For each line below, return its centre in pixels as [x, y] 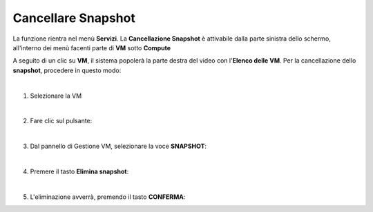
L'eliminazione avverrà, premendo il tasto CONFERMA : [108, 197]
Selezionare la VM [56, 96]
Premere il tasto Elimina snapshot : [79, 171]
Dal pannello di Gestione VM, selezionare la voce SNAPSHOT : [118, 146]
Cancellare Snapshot [74, 18]
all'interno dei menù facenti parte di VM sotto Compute [92, 47]
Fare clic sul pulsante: [61, 121]
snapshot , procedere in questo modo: [67, 70]
